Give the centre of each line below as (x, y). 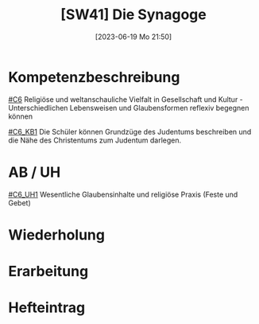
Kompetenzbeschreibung (94, 77)
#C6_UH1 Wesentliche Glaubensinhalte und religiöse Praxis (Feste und (123, 194)
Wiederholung (57, 234)
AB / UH (35, 172)
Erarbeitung (48, 271)
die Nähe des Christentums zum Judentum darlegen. (95, 140)
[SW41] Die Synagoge (133, 15)
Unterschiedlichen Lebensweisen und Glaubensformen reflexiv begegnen (129, 107)
